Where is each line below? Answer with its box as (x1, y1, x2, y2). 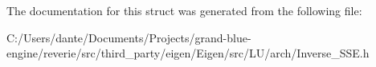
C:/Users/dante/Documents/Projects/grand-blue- (6, 29, 251, 45)
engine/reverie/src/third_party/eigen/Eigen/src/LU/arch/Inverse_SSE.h (6, 45, 370, 61)
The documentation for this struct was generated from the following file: (6, 2, 362, 18)
